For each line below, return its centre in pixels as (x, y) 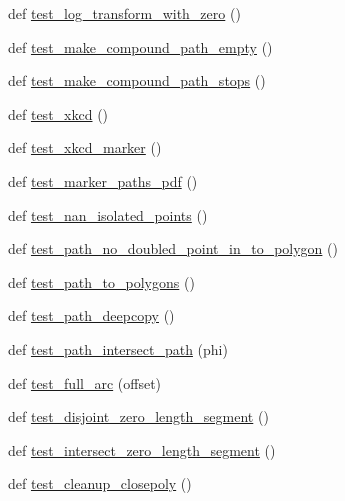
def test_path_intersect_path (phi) (118, 348)
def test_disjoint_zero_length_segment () (138, 416)
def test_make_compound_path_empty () (140, 46)
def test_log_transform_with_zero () (124, 13)
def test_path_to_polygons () (101, 281)
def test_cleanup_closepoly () (100, 483)
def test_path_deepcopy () (91, 315)
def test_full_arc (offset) (85, 382)
